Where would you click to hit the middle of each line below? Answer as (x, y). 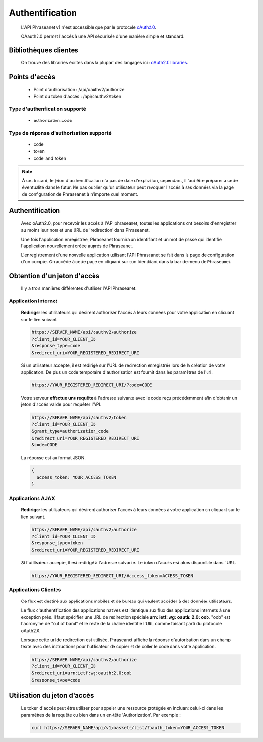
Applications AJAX (32, 499)
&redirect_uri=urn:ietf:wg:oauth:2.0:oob (82, 673)
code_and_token (50, 158)
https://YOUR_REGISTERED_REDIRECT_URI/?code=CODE (92, 385)
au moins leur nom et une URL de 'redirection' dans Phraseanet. (85, 230)
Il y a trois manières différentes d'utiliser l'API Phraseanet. (79, 288)
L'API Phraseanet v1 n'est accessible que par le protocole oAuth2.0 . (89, 27)
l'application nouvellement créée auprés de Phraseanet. (77, 246)
